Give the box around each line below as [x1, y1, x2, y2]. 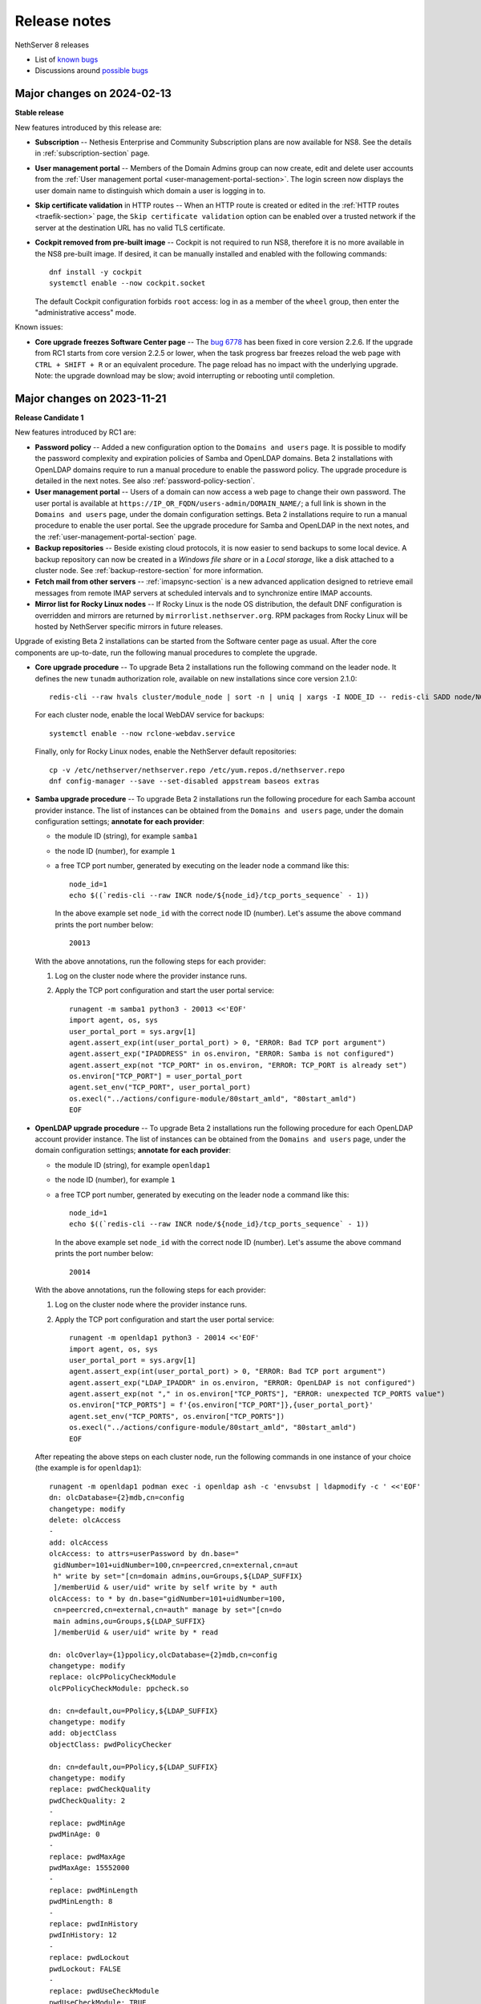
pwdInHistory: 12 [49, 1930, 117, 1940]
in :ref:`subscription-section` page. [34, 148, 150, 158]
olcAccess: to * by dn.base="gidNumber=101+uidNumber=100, [49, 1594, 286, 1603]
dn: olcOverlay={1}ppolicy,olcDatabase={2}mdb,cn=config [49, 1650, 278, 1659]
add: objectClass [49, 1728, 117, 1738]
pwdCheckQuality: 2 [49, 1796, 126, 1805]
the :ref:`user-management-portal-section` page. [34, 531, 197, 541]
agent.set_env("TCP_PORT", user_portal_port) [69, 1083, 252, 1092]
